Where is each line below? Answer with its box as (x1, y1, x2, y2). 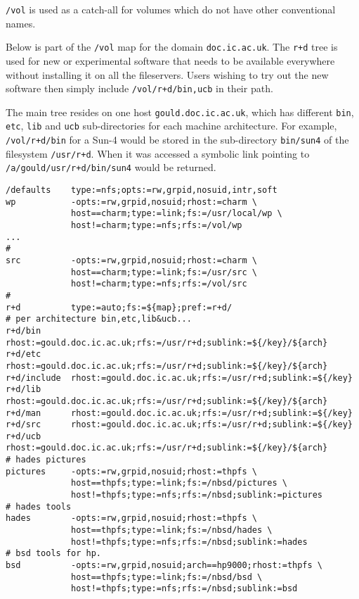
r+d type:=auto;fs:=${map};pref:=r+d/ (6, 302, 233, 313)
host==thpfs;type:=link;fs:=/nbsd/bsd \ (71, 572, 263, 582)
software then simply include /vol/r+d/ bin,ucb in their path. (6, 81, 273, 96)
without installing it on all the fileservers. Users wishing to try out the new (6, 67, 329, 82)
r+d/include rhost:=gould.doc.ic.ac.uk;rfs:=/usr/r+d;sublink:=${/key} (6, 372, 353, 383)
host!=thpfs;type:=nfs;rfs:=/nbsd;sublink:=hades (71, 536, 308, 547)
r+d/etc (6, 349, 41, 360)
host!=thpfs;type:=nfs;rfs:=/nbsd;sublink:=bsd (71, 584, 298, 594)
